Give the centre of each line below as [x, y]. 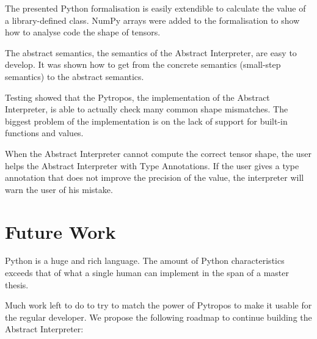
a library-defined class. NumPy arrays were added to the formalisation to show [152, 20]
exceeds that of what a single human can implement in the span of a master [147, 273]
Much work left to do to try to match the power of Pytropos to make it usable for [158, 305]
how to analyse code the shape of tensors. [83, 32]
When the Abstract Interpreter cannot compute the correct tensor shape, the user [158, 153]
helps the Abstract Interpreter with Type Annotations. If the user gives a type [152, 165]
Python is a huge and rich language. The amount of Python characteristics [145, 261]
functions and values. [44, 133]
